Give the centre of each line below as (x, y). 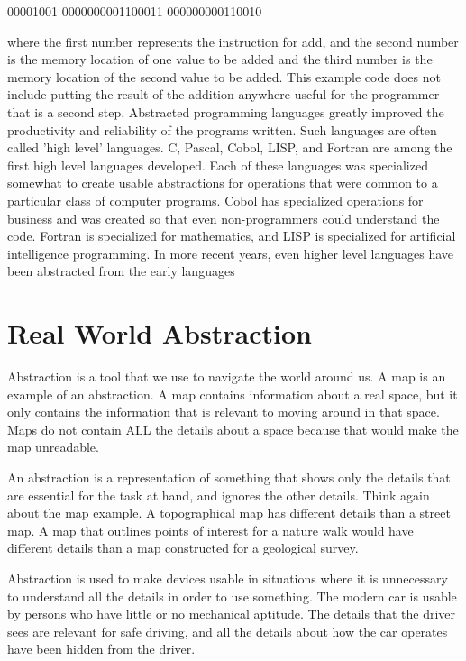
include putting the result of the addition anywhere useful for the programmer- (225, 94)
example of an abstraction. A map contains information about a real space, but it (233, 394)
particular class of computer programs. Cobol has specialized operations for (215, 200)
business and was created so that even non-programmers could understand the (224, 218)
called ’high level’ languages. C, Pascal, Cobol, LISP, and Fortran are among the (230, 147)
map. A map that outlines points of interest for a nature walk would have (210, 530)
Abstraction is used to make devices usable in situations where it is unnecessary (228, 578)
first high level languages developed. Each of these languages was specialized (218, 165)
